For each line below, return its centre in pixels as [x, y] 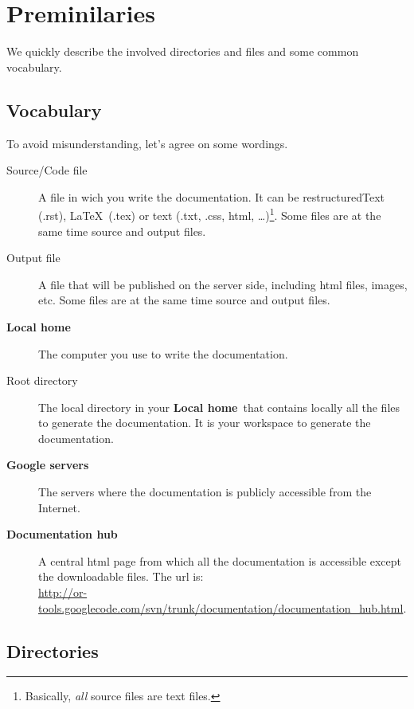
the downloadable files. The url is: [121, 576]
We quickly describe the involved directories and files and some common [183, 51]
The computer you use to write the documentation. [163, 353]
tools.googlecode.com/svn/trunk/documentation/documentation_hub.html [221, 607]
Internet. [59, 507]
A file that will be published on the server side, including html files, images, [223, 284]
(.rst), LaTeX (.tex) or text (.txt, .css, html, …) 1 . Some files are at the [210, 214]
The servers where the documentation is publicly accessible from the [205, 492]
